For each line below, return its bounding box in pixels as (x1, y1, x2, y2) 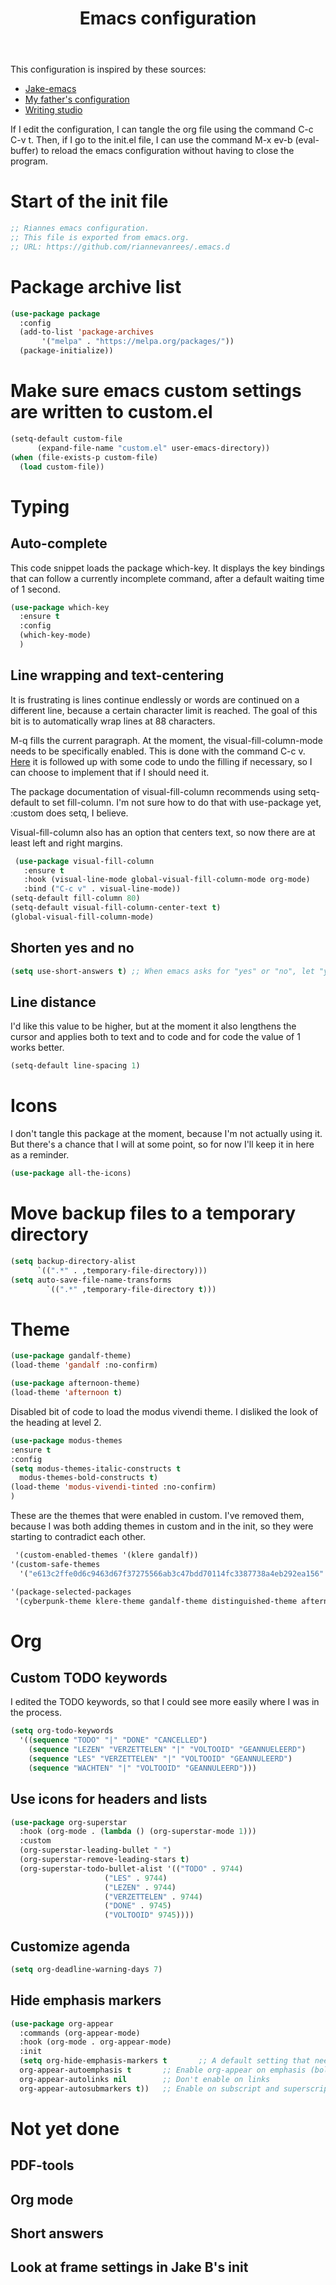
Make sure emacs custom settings (10, 380, 302, 402)
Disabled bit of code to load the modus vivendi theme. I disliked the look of (10, 1405, 319, 1417)
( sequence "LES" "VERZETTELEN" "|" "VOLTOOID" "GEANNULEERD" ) (28, 1754, 293, 1764)
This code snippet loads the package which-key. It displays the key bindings (10, 562, 325, 574)
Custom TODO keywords (10, 1669, 168, 1686)
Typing (10, 495, 70, 518)
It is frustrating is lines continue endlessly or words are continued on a (10, 693, 300, 706)
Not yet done (10, 2117, 120, 2140)
